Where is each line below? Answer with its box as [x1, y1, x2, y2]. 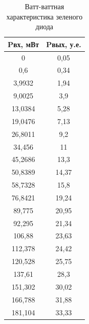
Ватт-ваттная [25, 1, 64, 11]
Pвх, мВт [8, 38, 39, 49]
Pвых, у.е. [46, 38, 81, 49]
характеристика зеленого [6, 11, 83, 22]
